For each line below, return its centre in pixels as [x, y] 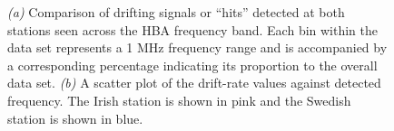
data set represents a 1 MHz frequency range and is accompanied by [197, 47]
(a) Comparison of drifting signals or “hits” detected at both [176, 12]
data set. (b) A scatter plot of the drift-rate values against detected [194, 83]
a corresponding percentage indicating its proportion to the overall [192, 65]
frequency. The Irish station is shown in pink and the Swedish [179, 100]
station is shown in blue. [75, 118]
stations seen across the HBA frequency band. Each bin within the [193, 29]
